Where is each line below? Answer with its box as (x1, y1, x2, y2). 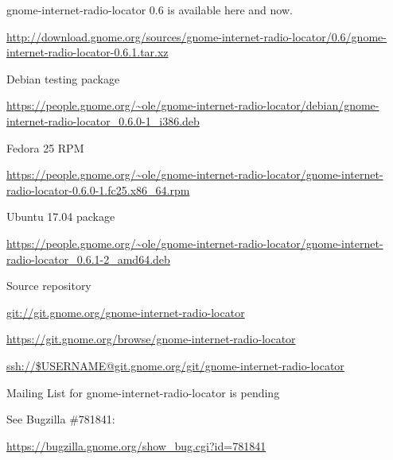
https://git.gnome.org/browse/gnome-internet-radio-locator (6, 331, 296, 347)
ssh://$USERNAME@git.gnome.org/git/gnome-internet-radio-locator (6, 357, 344, 373)
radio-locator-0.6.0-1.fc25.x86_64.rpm (6, 181, 190, 198)
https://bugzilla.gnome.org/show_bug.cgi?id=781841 (6, 437, 267, 454)
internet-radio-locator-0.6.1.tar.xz (6, 44, 169, 60)
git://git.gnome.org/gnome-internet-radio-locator (6, 303, 245, 320)
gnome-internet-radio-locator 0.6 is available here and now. (6, 2, 293, 17)
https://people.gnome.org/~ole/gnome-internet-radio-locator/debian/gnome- (6, 97, 379, 114)
